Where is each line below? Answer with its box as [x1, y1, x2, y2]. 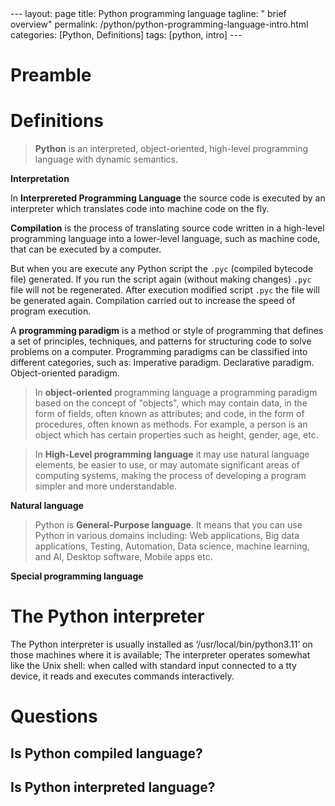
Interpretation [10, 173, 70, 185]
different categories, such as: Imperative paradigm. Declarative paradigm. [10, 357, 315, 369]
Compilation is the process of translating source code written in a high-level [10, 222, 325, 234]
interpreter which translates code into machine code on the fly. [10, 203, 270, 215]
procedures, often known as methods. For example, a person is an [34, 418, 308, 431]
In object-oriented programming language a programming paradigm [34, 387, 318, 399]
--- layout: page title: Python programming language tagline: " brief [10, 8, 287, 19]
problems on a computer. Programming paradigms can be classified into [10, 346, 308, 358]
